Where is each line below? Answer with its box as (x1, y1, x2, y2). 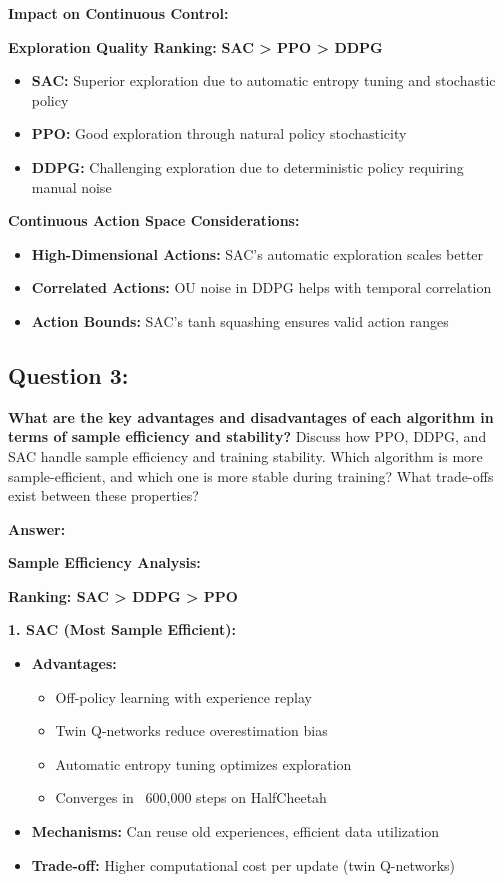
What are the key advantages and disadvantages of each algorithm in (8, 406, 494, 427)
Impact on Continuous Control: (8, 3, 229, 23)
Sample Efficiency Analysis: (8, 552, 201, 573)
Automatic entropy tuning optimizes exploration (55, 753, 352, 774)
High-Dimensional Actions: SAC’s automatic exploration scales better (31, 243, 484, 264)
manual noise (31, 176, 112, 197)
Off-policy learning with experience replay (55, 686, 313, 707)
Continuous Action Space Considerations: (8, 210, 300, 231)
